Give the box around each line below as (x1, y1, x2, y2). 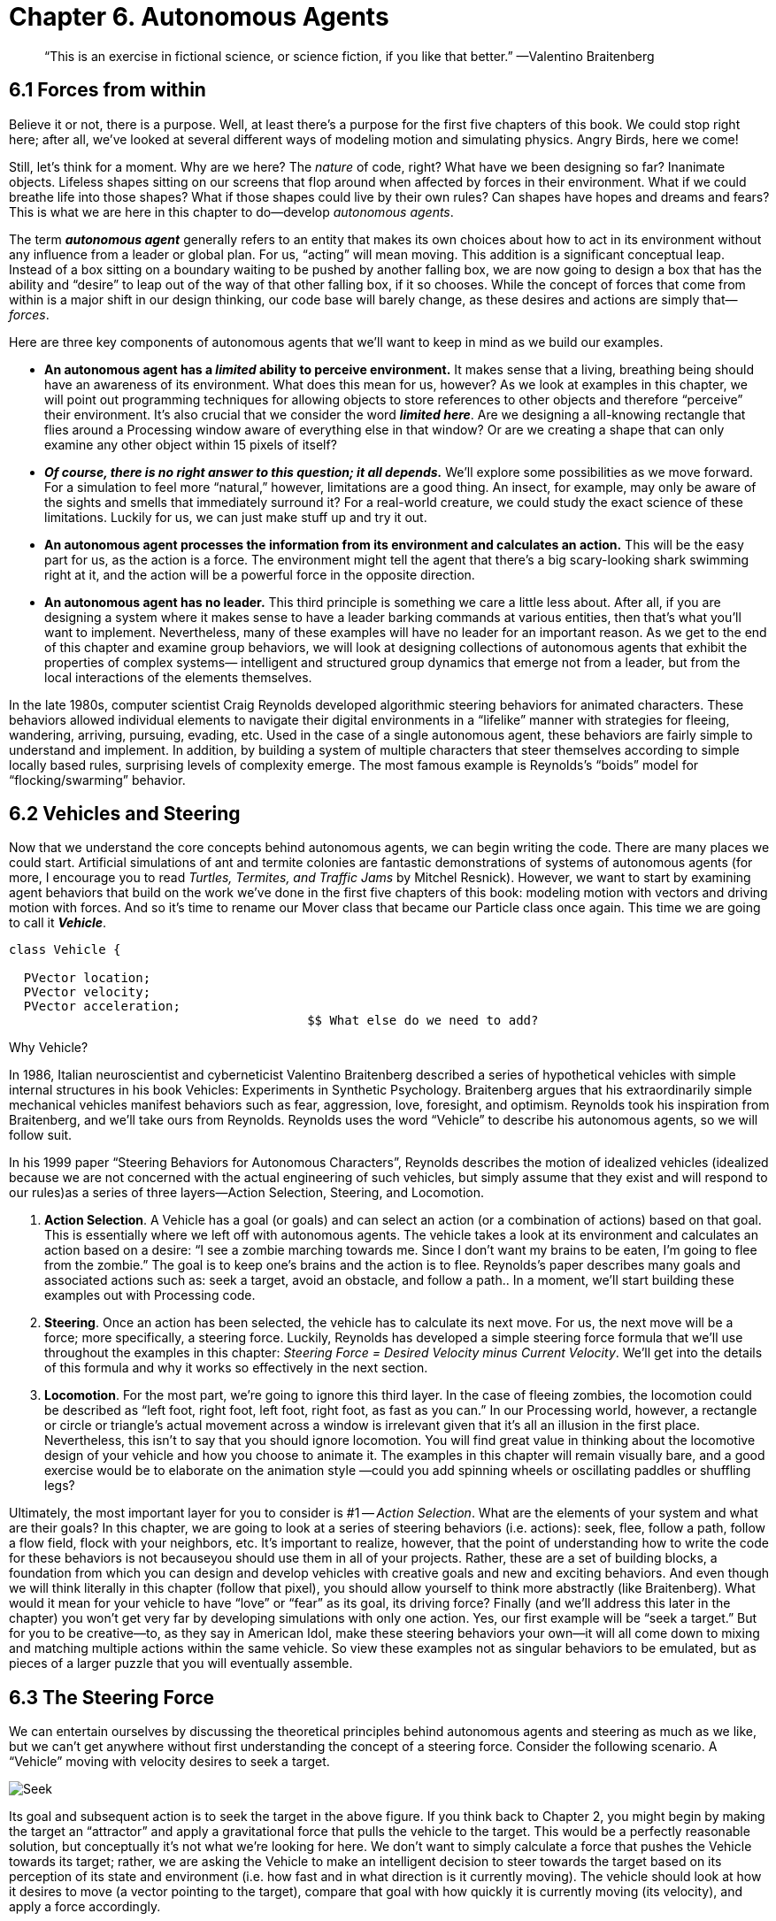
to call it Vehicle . (9, 915, 107, 931)
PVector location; (23, 971, 151, 986)
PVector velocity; (23, 985, 151, 1000)
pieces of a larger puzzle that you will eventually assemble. (9, 1656, 353, 1671)
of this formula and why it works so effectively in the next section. (44, 1360, 428, 1376)
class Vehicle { (9, 942, 121, 957)
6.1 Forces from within (9, 79, 206, 102)
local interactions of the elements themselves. (44, 669, 312, 685)
